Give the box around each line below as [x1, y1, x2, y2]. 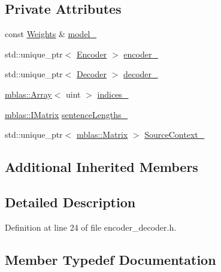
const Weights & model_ [5, 28, 96, 40]
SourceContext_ [144, 128, 205, 141]
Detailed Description [5, 192, 136, 211]
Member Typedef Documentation [5, 250, 216, 268]
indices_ [97, 87, 129, 100]
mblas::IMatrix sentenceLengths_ [5, 108, 128, 120]
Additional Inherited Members [5, 158, 198, 176]
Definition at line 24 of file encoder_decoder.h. [5, 220, 177, 233]
